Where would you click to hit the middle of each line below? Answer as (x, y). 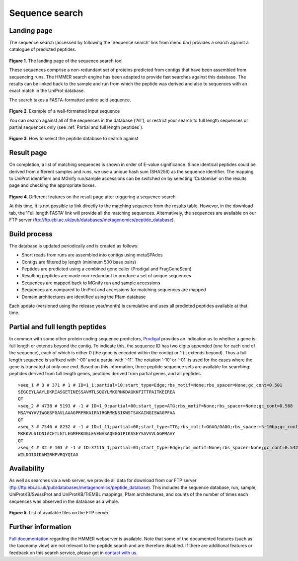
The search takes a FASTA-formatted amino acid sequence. (70, 100)
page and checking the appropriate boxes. (53, 185)
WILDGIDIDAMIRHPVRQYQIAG (48, 454)
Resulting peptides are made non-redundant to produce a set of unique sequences (106, 276)
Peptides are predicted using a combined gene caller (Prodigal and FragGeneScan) (107, 269)
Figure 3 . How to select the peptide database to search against (74, 139)
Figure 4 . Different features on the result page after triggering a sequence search (92, 197)
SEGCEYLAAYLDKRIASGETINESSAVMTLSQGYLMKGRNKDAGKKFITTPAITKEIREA (97, 392)
